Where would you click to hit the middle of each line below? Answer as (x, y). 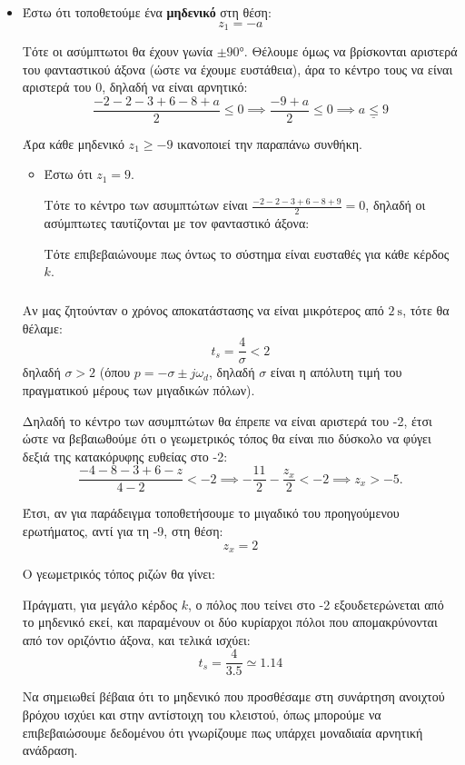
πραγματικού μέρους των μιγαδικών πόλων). (139, 389)
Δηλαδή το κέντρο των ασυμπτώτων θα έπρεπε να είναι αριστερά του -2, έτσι (227, 420)
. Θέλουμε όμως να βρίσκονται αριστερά (351, 51)
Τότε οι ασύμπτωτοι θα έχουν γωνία (118, 51)
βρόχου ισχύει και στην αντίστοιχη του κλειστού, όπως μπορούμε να (202, 715)
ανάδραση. (50, 750)
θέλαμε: (42, 328)
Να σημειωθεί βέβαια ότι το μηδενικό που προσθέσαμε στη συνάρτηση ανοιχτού (233, 696)
